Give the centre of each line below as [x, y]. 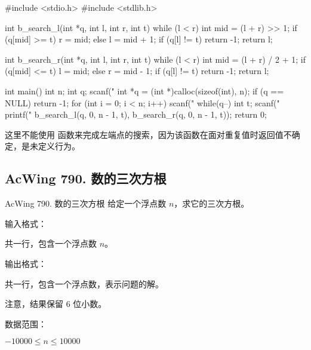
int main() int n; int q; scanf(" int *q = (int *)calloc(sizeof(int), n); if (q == [144, 90]
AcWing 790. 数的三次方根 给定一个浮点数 [86, 203]
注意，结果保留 [34, 304]
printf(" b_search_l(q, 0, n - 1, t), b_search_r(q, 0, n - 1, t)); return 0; [136, 114]
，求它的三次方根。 [212, 203]
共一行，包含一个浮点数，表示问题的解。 [84, 283]
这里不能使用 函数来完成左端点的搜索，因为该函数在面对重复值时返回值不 [148, 134]
